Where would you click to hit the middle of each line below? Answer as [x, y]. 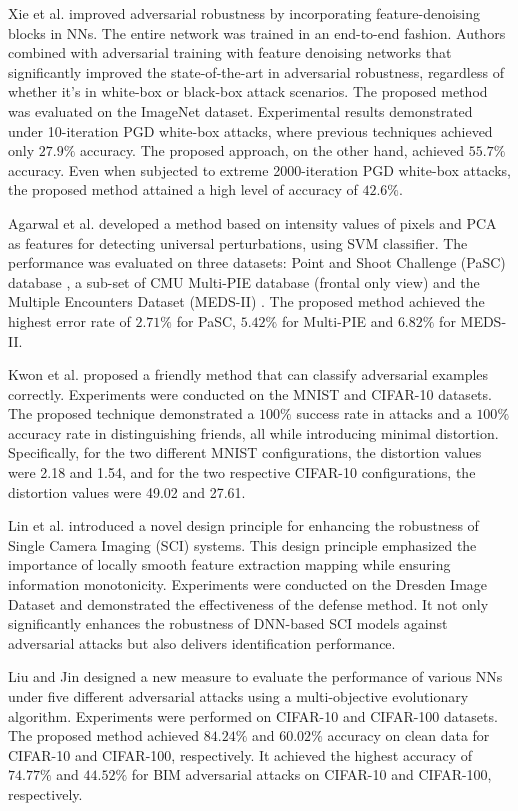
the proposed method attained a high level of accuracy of [183, 189]
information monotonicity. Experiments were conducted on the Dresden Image [248, 584]
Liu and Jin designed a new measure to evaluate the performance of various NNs [255, 676]
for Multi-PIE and [337, 320]
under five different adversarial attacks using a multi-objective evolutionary [238, 696]
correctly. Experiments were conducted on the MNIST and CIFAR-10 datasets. [250, 393]
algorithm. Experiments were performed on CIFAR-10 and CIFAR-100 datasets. [253, 715]
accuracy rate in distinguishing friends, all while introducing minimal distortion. [253, 432]
